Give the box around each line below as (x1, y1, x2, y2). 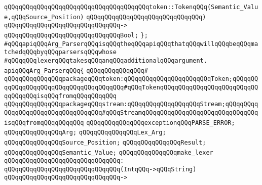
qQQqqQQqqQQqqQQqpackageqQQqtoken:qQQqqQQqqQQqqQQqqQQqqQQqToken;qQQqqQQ (4, 75, 258, 83)
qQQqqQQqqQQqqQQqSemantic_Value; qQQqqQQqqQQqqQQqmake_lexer (4, 149, 213, 156)
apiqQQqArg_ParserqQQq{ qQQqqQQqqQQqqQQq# (4, 67, 148, 74)
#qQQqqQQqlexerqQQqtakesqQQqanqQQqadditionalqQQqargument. (4, 57, 207, 64)
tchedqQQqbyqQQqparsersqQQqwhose (4, 49, 117, 56)
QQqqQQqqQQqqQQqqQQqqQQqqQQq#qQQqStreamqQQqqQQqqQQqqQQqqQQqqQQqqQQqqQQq (4, 109, 258, 116)
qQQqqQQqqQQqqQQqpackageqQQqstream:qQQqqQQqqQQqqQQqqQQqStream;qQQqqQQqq (4, 101, 258, 108)
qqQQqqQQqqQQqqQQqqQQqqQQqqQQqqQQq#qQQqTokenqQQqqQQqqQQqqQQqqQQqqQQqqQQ (4, 83, 258, 91)
